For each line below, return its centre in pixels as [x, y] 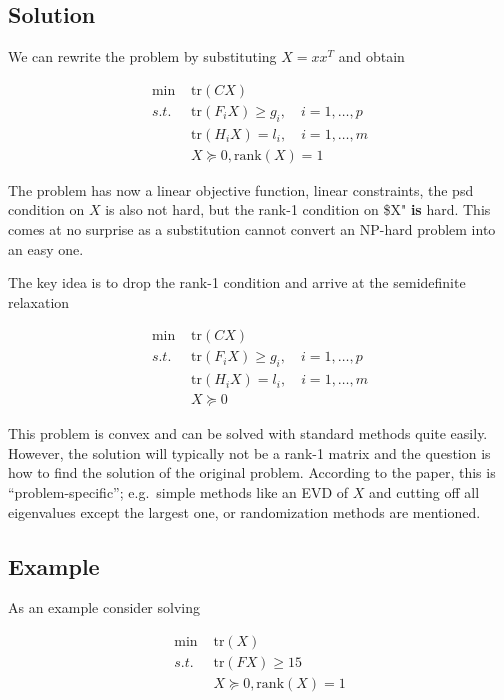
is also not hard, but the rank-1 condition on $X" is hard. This [298, 209]
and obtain [371, 56]
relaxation [39, 301]
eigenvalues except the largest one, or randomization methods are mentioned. [244, 511]
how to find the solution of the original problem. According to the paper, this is [252, 472]
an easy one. [46, 248]
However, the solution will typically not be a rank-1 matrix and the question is [249, 452]
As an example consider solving [104, 607]
